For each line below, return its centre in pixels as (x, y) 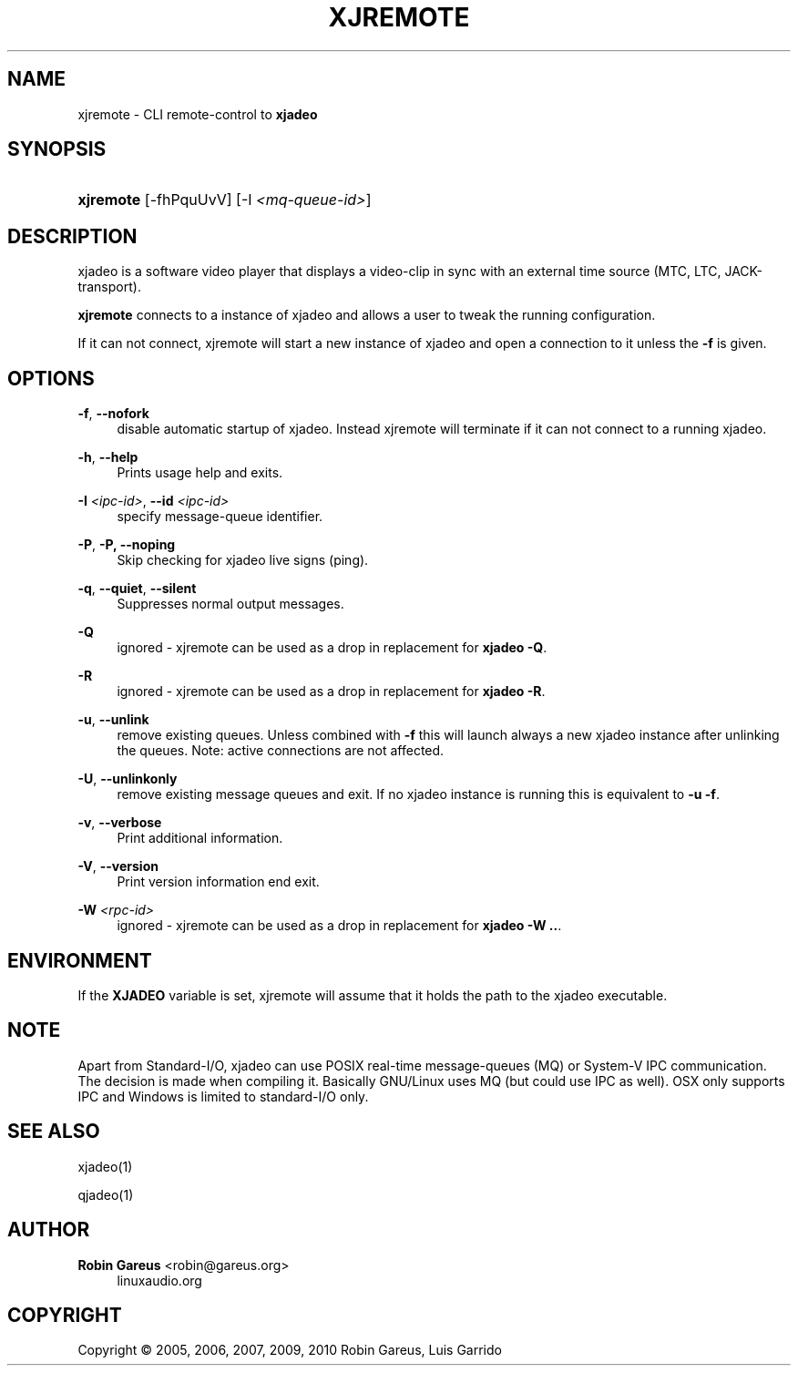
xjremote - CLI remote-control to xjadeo (198, 114)
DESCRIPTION (72, 236)
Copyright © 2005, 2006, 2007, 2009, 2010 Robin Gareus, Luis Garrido (290, 1350)
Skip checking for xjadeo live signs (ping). (243, 560)
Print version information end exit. (218, 882)
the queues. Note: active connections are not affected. (281, 751)
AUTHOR (49, 1230)
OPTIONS (51, 378)
